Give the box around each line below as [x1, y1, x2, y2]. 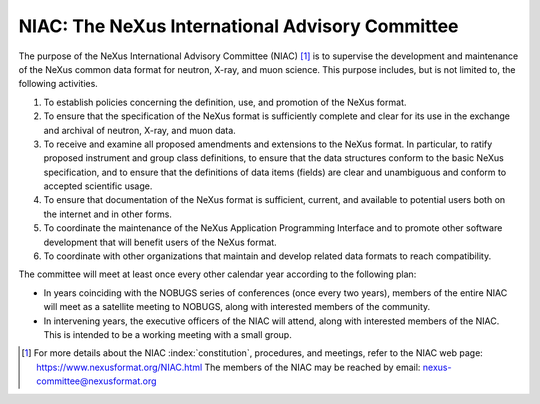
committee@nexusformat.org [36, 375, 157, 387]
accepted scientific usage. [43, 180, 153, 192]
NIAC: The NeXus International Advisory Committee [18, 15, 459, 37]
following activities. [18, 78, 99, 90]
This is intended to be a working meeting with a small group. [43, 328, 292, 340]
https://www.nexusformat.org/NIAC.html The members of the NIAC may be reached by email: [36, 361, 421, 373]
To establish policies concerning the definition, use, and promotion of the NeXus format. [43, 96, 407, 108]
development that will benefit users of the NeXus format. [43, 236, 277, 248]
